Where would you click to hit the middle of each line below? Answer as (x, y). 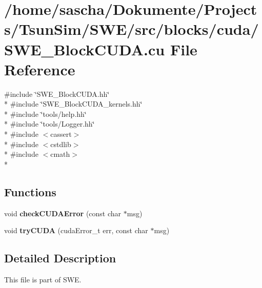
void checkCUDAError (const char (63, 213)
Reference (40, 69)
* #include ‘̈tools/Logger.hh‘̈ (49, 124)
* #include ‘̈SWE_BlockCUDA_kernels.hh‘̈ (73, 104)
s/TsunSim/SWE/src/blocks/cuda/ (132, 29)
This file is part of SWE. (43, 280)
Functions (30, 191)
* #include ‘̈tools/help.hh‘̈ (45, 114)
